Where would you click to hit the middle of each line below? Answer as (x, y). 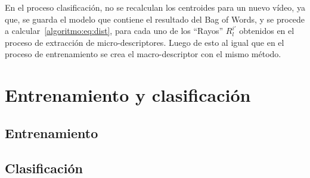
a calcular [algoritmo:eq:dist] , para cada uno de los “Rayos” (114, 31)
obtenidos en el (267, 31)
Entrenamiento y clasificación (128, 95)
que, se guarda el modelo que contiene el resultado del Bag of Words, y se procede (155, 19)
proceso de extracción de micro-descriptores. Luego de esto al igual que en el (145, 42)
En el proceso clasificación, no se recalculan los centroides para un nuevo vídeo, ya (155, 7)
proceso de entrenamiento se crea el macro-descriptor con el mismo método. (143, 54)
